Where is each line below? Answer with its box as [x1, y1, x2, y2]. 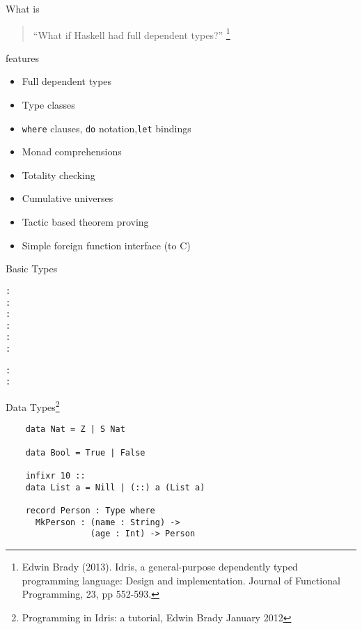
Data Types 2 [6, 398, 60, 414]
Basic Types [6, 261, 58, 276]
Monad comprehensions [22, 144, 122, 159]
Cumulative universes [22, 191, 113, 205]
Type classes [22, 98, 75, 112]
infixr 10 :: [25, 470, 86, 481]
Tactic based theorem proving [22, 215, 149, 229]
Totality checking [22, 167, 95, 182]
